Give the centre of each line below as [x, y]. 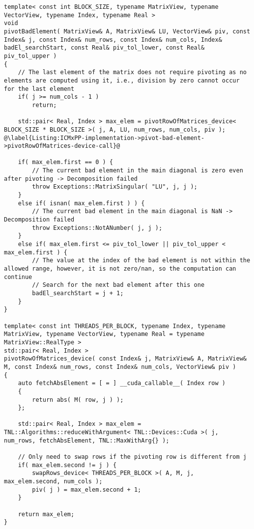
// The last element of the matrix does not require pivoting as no [132, 72]
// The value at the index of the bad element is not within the [141, 261]
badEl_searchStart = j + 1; [78, 293]
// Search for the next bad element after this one [118, 285]
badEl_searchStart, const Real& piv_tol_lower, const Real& [104, 48]
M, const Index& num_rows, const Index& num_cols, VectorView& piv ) [120, 367]
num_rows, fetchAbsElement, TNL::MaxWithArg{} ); [87, 440]
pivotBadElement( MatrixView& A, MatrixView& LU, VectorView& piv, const [127, 31]
